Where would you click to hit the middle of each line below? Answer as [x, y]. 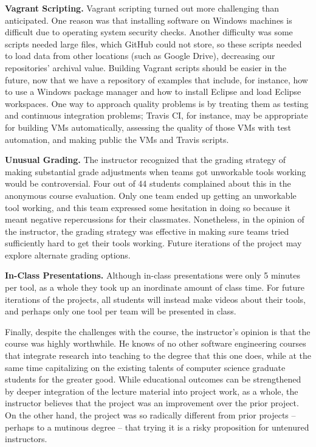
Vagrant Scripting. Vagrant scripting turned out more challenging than [142, 8]
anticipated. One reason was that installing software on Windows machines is [149, 20]
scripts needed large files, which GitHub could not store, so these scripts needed [153, 43]
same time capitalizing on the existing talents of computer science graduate [145, 367]
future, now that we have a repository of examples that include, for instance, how [156, 79]
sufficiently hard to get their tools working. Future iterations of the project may [153, 243]
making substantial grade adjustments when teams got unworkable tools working [156, 171]
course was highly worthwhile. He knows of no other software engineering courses [156, 343]
